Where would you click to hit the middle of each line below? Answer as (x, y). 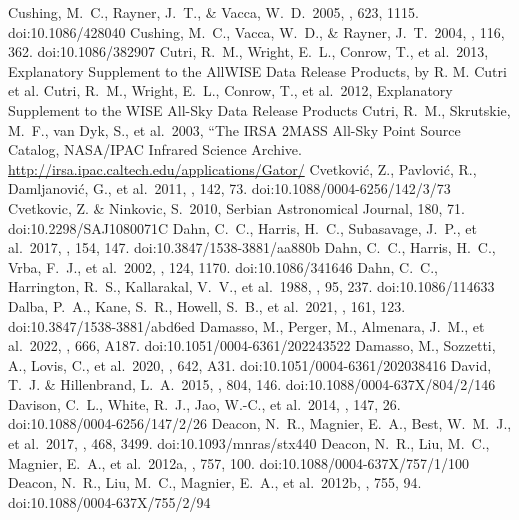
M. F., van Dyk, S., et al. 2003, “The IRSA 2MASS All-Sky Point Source (234, 129)
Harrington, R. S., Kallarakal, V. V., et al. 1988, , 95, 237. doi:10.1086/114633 (251, 286)
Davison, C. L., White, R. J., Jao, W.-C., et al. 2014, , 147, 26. (204, 403)
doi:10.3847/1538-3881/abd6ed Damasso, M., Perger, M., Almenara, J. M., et (246, 325)
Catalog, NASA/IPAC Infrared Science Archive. (155, 149)
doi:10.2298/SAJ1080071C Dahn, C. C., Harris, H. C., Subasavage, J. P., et (242, 227)
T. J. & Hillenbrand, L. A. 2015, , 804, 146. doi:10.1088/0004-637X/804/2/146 (252, 384)
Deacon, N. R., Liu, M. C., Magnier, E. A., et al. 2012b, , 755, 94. (215, 482)
